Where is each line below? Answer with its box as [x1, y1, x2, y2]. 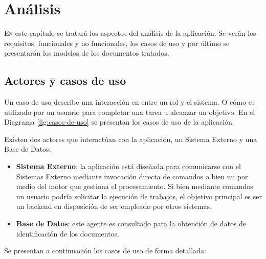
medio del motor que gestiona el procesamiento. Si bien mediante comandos [16, 181, 253, 192]
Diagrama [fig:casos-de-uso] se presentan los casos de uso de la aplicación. [4, 116, 234, 127]
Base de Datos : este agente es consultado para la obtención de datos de [16, 218, 247, 229]
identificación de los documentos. [16, 228, 120, 239]
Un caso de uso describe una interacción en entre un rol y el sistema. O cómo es [4, 97, 255, 107]
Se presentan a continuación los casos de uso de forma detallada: [4, 245, 206, 256]
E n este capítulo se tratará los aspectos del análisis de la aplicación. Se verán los [4, 28, 256, 38]
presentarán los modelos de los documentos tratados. [4, 48, 169, 58]
